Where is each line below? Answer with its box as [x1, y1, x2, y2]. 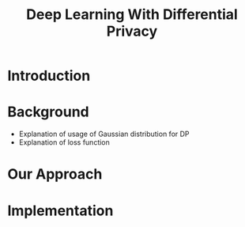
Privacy [106, 22, 158, 40]
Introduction [7, 67, 91, 85]
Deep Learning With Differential [26, 6, 238, 24]
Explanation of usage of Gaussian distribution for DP [18, 129, 190, 139]
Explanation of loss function [18, 138, 110, 147]
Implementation [7, 202, 114, 219]
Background [7, 103, 89, 121]
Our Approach [7, 165, 103, 183]
